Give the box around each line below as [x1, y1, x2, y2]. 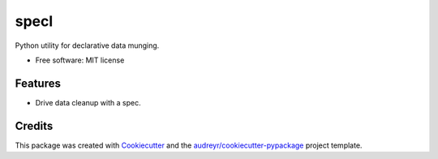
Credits [15, 118, 54, 133]
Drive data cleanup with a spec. [35, 97, 141, 107]
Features [15, 76, 61, 90]
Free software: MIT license [35, 55, 125, 65]
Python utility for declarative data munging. [15, 41, 160, 50]
